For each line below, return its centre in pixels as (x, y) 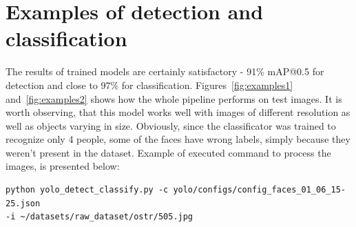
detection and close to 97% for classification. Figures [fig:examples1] (149, 85)
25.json (23, 203)
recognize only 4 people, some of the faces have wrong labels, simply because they (178, 139)
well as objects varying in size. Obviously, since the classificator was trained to (171, 125)
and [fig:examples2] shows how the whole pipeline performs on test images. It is (174, 98)
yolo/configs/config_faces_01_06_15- (259, 190)
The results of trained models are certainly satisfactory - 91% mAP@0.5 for (165, 71)
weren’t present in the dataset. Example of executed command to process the (168, 152)
